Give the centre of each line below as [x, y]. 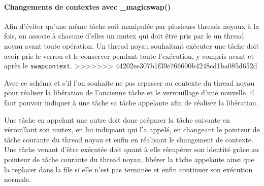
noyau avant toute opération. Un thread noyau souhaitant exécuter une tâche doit [131, 45]
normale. [18, 179]
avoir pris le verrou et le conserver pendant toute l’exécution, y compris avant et [129, 55]
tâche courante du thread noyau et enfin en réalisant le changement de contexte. [129, 139]
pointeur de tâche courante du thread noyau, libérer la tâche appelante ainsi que [129, 159]
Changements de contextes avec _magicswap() [88, 6]
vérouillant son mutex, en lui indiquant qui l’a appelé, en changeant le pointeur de [132, 129]
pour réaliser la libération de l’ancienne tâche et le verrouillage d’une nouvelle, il [129, 92]
